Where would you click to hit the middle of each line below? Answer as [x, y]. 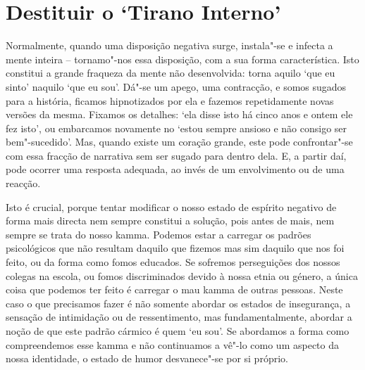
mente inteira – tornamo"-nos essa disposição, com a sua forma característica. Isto [182, 59]
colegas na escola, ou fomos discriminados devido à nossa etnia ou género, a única [182, 275]
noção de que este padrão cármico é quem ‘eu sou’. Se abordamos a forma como [178, 331]
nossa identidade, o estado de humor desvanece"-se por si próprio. [147, 358]
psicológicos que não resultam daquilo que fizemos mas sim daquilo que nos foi [175, 248]
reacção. [23, 183]
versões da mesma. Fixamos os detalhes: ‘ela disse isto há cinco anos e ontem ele [179, 114]
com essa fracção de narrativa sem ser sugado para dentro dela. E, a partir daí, [176, 155]
